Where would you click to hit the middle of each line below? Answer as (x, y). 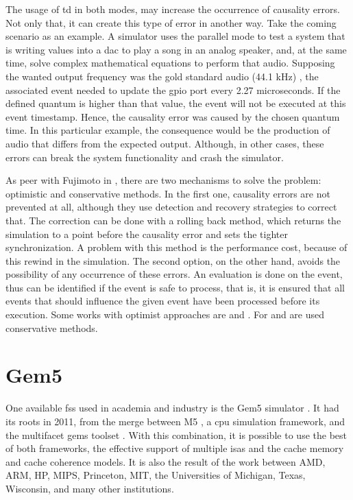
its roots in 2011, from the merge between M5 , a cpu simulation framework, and (175, 421)
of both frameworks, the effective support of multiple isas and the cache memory (175, 448)
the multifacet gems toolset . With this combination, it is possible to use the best (176, 434)
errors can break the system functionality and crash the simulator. (145, 157)
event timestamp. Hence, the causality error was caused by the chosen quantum (173, 116)
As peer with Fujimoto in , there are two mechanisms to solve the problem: (163, 180)
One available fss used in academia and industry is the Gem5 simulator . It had (172, 408)
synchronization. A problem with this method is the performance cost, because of (176, 247)
